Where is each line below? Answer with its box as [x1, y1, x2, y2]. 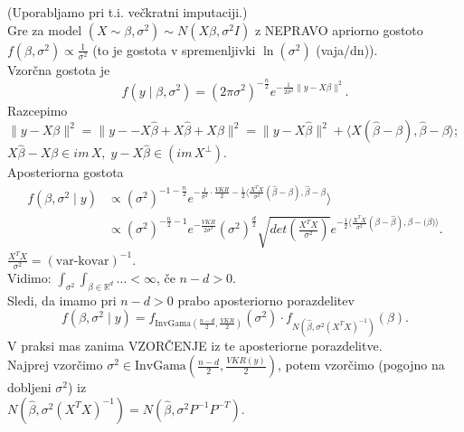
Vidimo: [7, 268, 52, 286]
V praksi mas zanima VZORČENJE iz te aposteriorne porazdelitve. [7, 335, 383, 354]
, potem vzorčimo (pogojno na [278, 355, 445, 374]
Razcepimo [7, 100, 68, 119]
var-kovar [55, 254, 109, 268]
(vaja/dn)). [316, 40, 378, 59]
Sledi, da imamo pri [7, 290, 117, 309]
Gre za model [7, 20, 82, 39]
